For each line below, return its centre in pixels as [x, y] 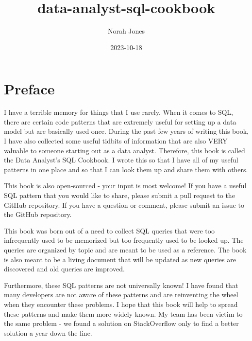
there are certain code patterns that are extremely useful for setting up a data [120, 121]
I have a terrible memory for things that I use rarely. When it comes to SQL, [118, 112]
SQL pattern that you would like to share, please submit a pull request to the [119, 195]
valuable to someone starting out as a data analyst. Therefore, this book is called [125, 150]
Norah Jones [126, 31]
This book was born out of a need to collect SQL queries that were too [109, 230]
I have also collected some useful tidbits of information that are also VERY [116, 141]
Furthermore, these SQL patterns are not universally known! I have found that [121, 285]
